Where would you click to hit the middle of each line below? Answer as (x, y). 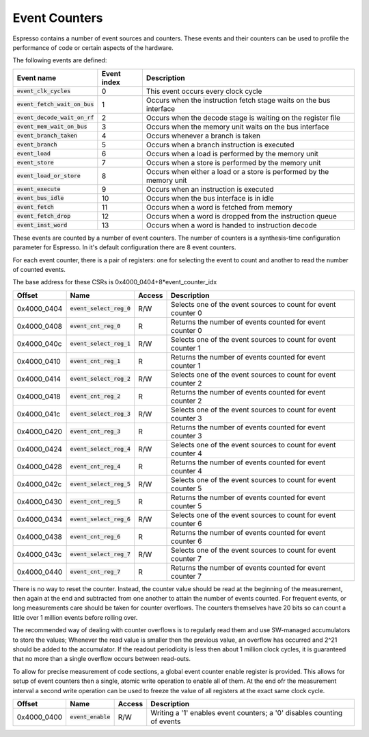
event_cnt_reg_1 (95, 361)
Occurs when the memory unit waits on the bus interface (237, 127)
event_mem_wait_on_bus (52, 127)
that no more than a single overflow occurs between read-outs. (102, 659)
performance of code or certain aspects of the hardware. (93, 47)
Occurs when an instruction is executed (210, 189)
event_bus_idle (40, 198)
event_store (35, 163)
